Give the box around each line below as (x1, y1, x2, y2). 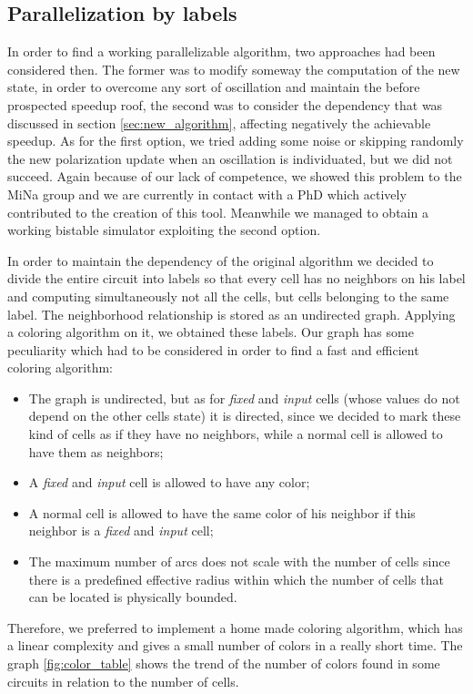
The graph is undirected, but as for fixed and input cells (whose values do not (28, 388, 460, 407)
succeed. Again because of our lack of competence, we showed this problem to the (7, 167, 462, 186)
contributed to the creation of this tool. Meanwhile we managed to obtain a (7, 202, 428, 221)
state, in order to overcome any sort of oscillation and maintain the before (7, 77, 420, 97)
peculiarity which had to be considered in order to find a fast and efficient (7, 340, 419, 359)
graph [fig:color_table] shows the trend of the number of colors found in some (7, 654, 440, 673)
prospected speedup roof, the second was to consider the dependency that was (7, 95, 443, 114)
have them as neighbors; (28, 442, 164, 461)
